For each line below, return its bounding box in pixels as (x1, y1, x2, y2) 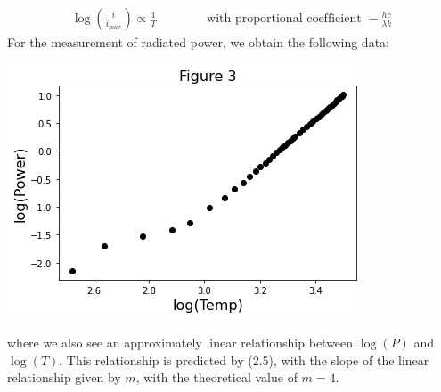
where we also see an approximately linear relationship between (7, 333, 354, 352)
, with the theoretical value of (135, 368, 298, 387)
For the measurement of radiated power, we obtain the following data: (7, 33, 389, 52)
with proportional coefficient (207, 12, 362, 26)
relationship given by (7, 368, 121, 387)
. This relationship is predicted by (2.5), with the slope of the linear (59, 350, 429, 369)
